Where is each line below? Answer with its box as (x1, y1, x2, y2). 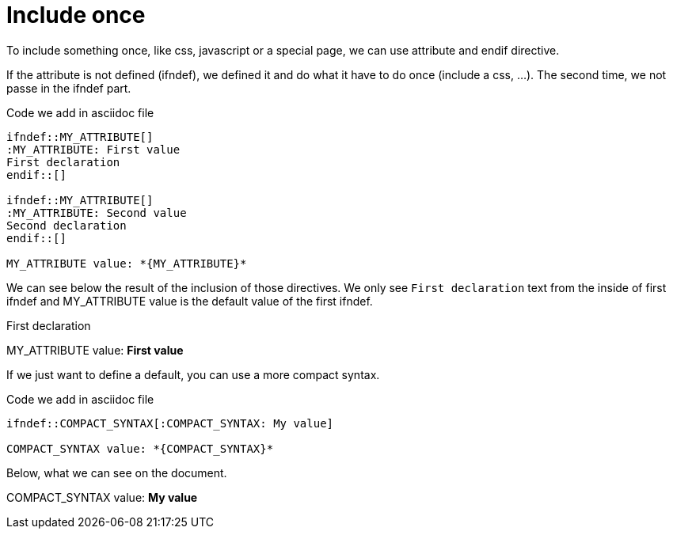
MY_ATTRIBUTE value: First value (6, 343, 184, 357)
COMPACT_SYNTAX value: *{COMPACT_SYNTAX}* (6, 442, 274, 455)
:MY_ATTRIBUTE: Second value (6, 206, 187, 219)
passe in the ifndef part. (6, 81, 131, 95)
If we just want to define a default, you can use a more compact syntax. (6, 367, 380, 381)
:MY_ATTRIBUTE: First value (6, 142, 181, 156)
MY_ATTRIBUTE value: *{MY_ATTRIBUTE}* (6, 256, 247, 270)
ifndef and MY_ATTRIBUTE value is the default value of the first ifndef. (6, 294, 373, 308)
